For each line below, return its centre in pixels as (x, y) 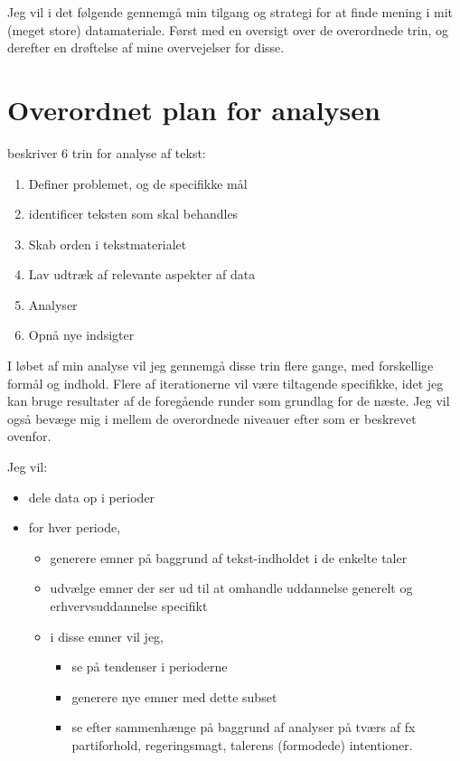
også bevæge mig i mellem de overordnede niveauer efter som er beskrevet (212, 418)
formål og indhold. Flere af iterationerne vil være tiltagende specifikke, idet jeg (225, 383)
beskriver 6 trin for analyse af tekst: (107, 152)
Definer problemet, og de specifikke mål (138, 183)
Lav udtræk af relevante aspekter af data (142, 274)
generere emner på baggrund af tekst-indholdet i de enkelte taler (229, 557)
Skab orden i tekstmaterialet (108, 244)
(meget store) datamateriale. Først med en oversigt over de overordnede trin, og (228, 29)
